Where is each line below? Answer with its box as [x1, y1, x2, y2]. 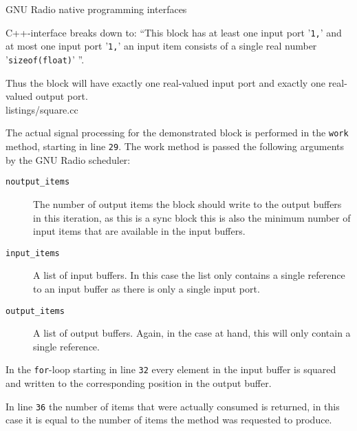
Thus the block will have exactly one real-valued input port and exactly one [6, 75, 325, 90]
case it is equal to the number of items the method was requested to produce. [6, 412, 332, 427]
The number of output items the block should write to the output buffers [33, 196, 342, 211]
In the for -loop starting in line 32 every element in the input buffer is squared [6, 362, 336, 377]
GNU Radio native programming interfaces [6, 2, 187, 16]
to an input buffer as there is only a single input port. [33, 281, 260, 295]
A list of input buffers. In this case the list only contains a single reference [33, 268, 345, 282]
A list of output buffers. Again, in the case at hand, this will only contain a [33, 326, 351, 340]
